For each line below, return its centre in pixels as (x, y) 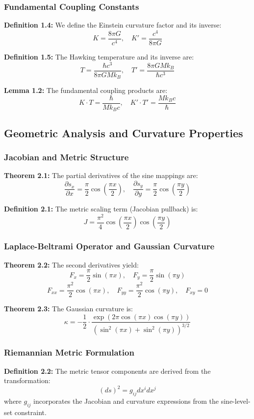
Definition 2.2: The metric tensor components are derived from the (107, 371)
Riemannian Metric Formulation (69, 352)
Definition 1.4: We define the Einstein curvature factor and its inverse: (113, 25)
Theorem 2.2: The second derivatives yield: (71, 264)
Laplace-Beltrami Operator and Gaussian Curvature (109, 246)
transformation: (27, 380)
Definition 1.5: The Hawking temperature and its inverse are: (99, 56)
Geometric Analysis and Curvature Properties (124, 133)
